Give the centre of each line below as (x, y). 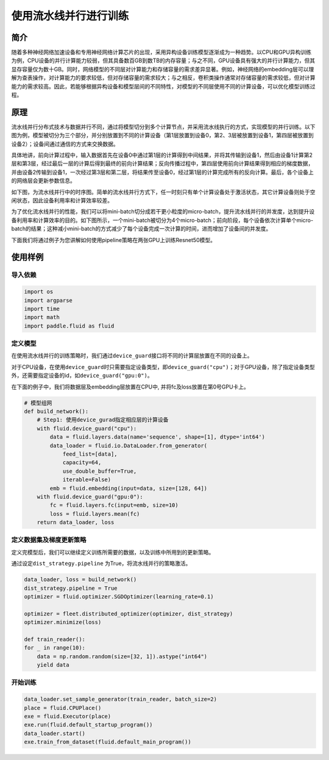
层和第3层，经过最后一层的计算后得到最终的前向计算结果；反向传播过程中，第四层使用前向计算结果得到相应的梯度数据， (162, 163)
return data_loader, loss (76, 522)
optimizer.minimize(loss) (63, 622)
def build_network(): (56, 411)
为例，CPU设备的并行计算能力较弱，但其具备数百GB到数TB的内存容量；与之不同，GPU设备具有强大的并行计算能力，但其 (163, 60)
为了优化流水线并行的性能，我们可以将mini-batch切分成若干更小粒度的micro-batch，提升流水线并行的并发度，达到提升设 (163, 212)
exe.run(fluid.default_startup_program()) (88, 725)
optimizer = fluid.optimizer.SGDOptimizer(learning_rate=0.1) (119, 597)
